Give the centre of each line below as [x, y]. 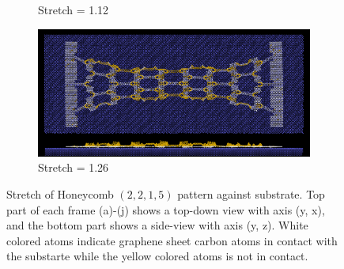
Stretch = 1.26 [74, 167]
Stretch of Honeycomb [60, 194]
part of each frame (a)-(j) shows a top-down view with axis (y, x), [166, 209]
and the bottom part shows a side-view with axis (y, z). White [157, 225]
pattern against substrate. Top [251, 194]
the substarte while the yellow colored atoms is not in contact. [157, 256]
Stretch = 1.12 [74, 9]
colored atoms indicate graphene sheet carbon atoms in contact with [172, 240]
